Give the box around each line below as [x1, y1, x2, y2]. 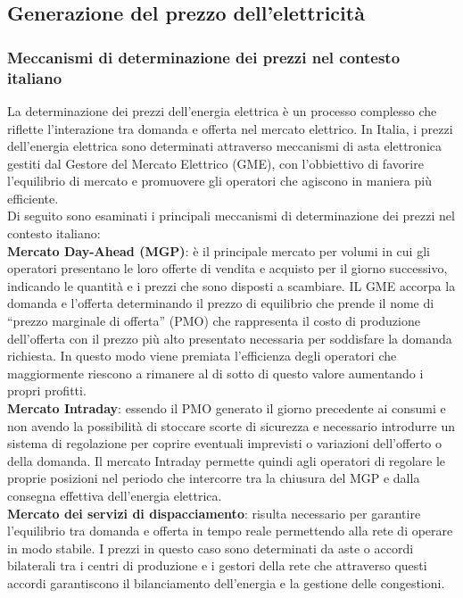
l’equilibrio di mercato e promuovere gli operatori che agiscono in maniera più [7, 171, 432, 190]
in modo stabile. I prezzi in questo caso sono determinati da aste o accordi [7, 538, 414, 557]
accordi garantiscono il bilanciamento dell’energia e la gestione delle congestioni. [7, 573, 445, 592]
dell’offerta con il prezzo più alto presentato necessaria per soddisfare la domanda [7, 328, 452, 347]
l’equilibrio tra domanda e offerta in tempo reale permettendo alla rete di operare [7, 521, 453, 540]
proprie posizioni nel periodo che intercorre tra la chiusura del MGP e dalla [7, 469, 420, 487]
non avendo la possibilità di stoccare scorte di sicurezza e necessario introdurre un [7, 416, 456, 435]
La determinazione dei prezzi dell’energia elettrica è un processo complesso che [7, 101, 437, 120]
